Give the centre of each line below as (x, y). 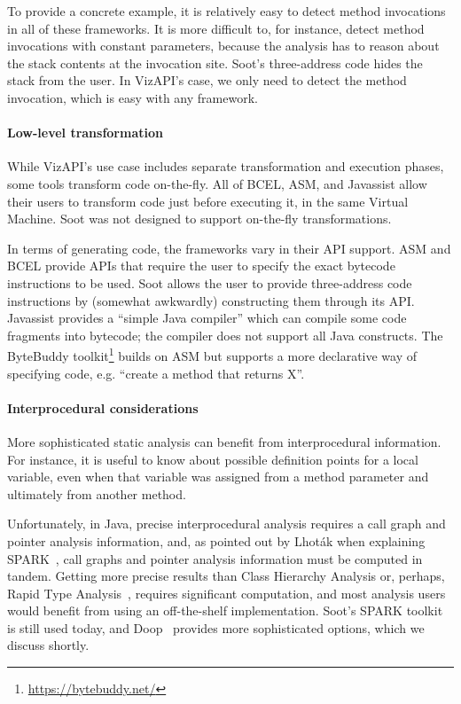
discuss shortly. (48, 645)
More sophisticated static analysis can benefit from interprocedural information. (224, 441)
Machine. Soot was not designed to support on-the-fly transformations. (199, 219)
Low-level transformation (85, 133)
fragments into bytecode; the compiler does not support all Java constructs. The (225, 335)
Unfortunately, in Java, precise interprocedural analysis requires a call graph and (227, 524)
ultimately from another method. (97, 493)
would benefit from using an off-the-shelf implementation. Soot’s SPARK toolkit (225, 610)
